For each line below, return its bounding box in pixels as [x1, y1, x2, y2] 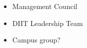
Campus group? [12, 34, 60, 45]
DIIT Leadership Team [12, 17, 83, 28]
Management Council [12, 1, 77, 11]
